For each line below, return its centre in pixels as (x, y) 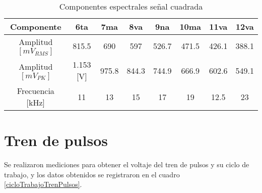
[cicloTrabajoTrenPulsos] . (43, 184)
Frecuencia (36, 91)
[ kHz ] (36, 102)
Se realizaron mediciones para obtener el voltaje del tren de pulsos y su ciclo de (127, 164)
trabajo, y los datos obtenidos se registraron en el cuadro (92, 174)
